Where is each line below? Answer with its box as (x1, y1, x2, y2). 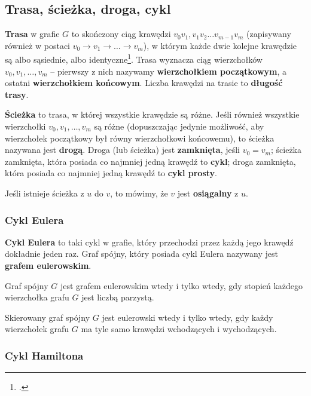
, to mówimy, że (110, 186, 168, 199)
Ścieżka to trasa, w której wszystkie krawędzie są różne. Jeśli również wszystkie (5, 108, 300, 121)
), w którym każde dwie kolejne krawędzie (143, 39, 297, 51)
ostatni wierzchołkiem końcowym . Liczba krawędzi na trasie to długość (5, 76, 283, 89)
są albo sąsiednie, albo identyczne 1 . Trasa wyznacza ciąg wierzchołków (5, 51, 263, 66)
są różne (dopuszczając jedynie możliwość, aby (94, 120, 264, 133)
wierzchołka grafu (5, 291, 69, 303)
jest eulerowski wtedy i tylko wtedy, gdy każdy (102, 311, 273, 323)
